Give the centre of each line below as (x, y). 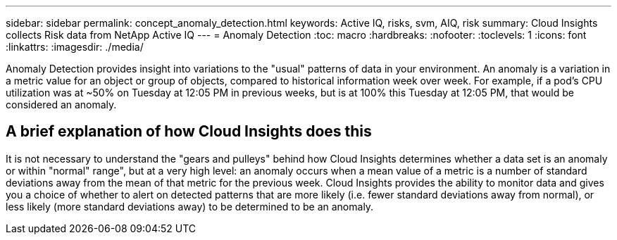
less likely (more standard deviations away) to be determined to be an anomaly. (190, 206)
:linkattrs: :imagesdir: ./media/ (75, 47)
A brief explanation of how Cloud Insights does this (189, 132)
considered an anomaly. (61, 105)
